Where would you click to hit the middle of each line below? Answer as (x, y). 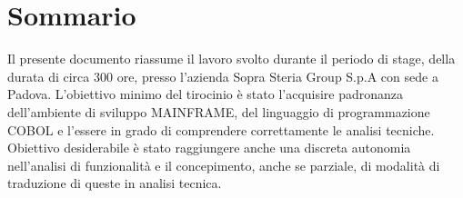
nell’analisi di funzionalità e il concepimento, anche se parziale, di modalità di (224, 165)
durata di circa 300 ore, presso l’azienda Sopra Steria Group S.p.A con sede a (223, 76)
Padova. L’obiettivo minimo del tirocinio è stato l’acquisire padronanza (206, 94)
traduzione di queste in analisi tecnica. (115, 183)
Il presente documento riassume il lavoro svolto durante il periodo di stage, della (231, 59)
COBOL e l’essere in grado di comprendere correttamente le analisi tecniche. (221, 129)
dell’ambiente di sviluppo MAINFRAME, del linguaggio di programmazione (219, 111)
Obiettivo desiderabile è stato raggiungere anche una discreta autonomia (209, 148)
